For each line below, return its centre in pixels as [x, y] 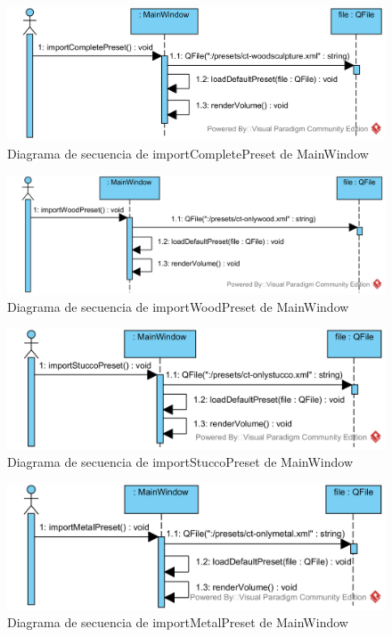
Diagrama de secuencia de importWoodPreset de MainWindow [178, 307]
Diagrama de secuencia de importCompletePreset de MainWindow [188, 154]
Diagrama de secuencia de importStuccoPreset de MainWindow [180, 462]
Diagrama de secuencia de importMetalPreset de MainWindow [178, 622]
